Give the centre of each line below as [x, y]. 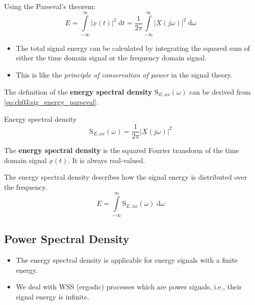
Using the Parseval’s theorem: [50, 6]
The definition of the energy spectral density [78, 91]
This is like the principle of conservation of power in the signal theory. [124, 74]
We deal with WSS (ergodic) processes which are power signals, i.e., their [129, 287]
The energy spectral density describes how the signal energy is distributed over [125, 177]
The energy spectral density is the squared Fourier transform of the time [122, 150]
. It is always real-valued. [107, 160]
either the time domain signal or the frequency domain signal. [111, 58]
